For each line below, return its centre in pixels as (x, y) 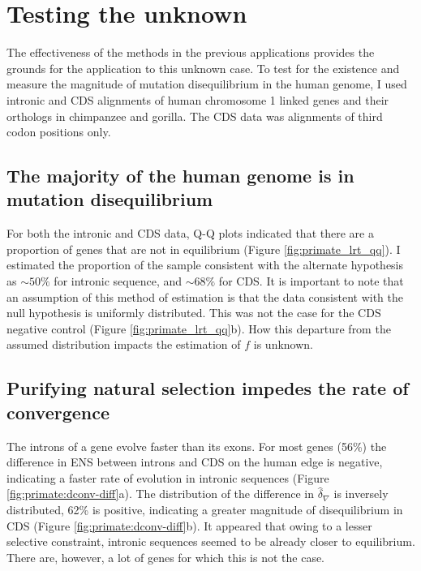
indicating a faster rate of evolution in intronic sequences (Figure (168, 477)
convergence (58, 412)
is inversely (361, 494)
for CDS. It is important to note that (311, 281)
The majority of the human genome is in (180, 176)
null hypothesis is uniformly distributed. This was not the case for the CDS (194, 313)
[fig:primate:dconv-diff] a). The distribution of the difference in (161, 494)
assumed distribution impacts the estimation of (124, 344)
